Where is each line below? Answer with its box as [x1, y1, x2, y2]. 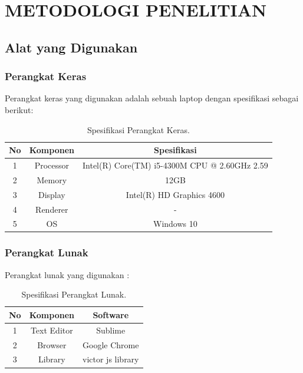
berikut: [5, 103, 34, 115]
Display [38, 188, 65, 200]
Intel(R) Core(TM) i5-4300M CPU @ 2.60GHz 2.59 [83, 159, 268, 171]
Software [93, 308, 129, 321]
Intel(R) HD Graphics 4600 [126, 188, 225, 200]
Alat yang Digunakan [5, 38, 138, 56]
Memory [37, 173, 67, 186]
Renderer [35, 203, 68, 215]
